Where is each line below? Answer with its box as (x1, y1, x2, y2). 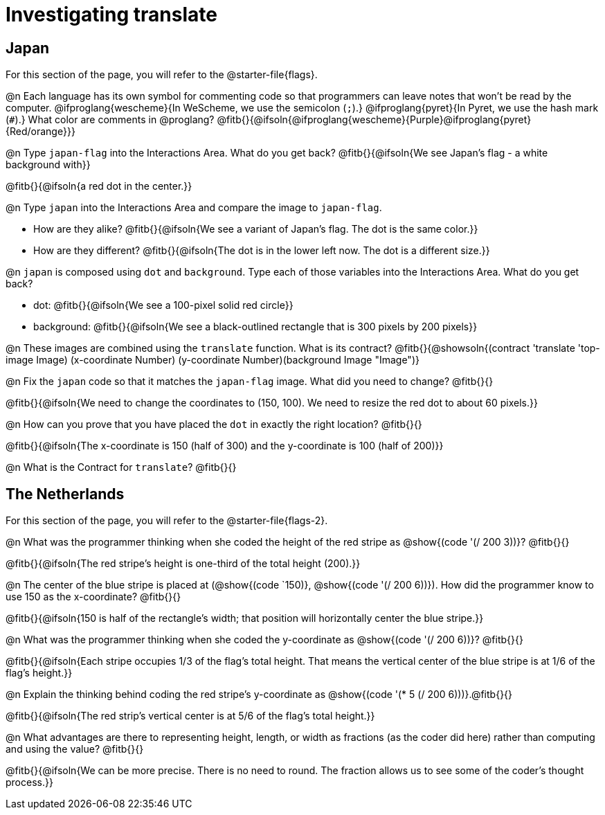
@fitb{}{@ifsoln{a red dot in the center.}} (6, 180, 192, 192)
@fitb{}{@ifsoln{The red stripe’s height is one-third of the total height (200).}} (6, 557, 361, 570)
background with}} (6, 159, 91, 171)
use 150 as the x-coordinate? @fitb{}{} (6, 591, 181, 603)
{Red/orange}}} (6, 125, 75, 138)
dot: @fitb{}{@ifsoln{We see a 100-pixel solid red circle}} (33, 299, 294, 312)
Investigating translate (6, 3, 217, 26)
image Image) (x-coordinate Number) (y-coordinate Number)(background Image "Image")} (6, 354, 419, 366)
